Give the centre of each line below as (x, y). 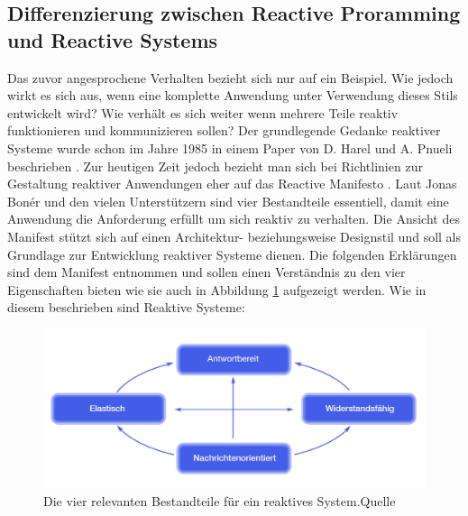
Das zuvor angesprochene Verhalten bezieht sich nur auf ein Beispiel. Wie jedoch (230, 77)
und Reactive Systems (113, 39)
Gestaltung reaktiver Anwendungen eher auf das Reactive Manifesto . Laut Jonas (232, 184)
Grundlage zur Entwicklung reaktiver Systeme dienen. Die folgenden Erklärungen (232, 254)
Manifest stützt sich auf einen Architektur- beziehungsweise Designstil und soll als (234, 236)
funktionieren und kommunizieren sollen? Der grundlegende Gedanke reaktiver (224, 130)
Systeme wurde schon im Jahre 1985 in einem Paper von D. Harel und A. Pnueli (230, 147)
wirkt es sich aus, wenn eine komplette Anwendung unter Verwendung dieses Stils (233, 95)
